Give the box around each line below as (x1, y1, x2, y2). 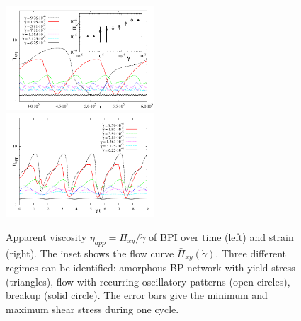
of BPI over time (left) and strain (149, 230, 294, 244)
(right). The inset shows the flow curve (6, 245, 174, 260)
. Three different (215, 245, 286, 260)
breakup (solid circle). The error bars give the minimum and (6, 288, 268, 303)
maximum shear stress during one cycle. (6, 302, 179, 317)
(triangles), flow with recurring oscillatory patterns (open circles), (6, 274, 290, 288)
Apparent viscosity (6, 230, 87, 244)
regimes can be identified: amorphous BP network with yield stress (6, 260, 295, 275)
